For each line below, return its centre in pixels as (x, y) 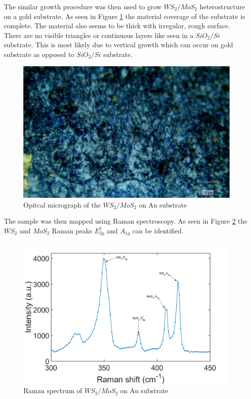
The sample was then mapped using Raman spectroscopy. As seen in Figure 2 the (126, 221)
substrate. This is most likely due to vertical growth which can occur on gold (119, 45)
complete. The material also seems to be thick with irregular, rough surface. (117, 26)
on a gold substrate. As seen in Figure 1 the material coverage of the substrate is (125, 16)
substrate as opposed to (39, 54)
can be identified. (158, 230)
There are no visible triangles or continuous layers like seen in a (99, 35)
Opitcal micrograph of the (62, 204)
